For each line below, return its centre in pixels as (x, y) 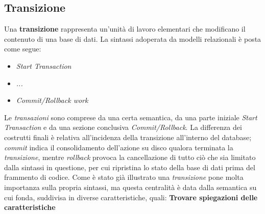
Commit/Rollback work (52, 100)
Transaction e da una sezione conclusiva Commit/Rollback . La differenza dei (123, 127)
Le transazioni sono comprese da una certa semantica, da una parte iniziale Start (131, 117)
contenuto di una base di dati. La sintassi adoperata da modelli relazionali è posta (133, 38)
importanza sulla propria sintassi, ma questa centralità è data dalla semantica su (130, 187)
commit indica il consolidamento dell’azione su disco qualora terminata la (119, 147)
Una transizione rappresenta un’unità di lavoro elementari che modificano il (125, 29)
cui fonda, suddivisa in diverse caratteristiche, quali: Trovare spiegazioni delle (131, 197)
